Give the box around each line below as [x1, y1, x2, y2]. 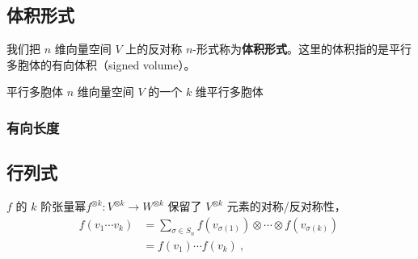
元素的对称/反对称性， [226, 198, 346, 215]
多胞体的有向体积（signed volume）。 [6, 56, 196, 73]
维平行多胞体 [195, 83, 264, 100]
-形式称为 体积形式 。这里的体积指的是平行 [192, 40, 412, 57]
